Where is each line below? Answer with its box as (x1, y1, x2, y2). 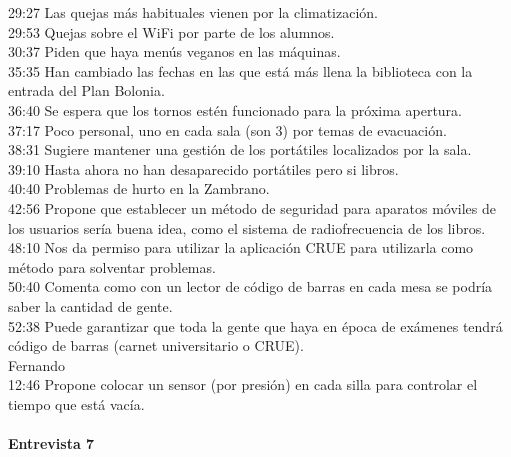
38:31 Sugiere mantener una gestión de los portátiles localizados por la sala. (8, 139, 472, 160)
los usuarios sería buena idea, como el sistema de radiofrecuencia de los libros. (8, 217, 486, 238)
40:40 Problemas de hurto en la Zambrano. (8, 178, 270, 199)
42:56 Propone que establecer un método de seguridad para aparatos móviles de (8, 197, 496, 218)
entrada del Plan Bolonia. (8, 80, 165, 101)
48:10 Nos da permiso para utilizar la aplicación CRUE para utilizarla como (8, 237, 474, 258)
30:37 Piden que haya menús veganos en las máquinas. (8, 41, 341, 62)
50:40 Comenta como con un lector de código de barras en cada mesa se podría (8, 276, 493, 297)
